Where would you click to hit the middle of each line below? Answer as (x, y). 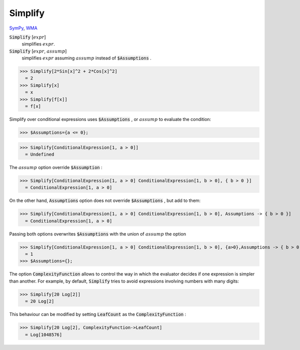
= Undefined (40, 154)
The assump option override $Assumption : (56, 167)
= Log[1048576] (44, 334)
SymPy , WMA (23, 28)
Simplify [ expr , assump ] (38, 51)
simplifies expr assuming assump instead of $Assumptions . (87, 58)
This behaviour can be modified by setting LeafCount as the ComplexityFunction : (98, 314)
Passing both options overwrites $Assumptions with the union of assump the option (97, 234)
